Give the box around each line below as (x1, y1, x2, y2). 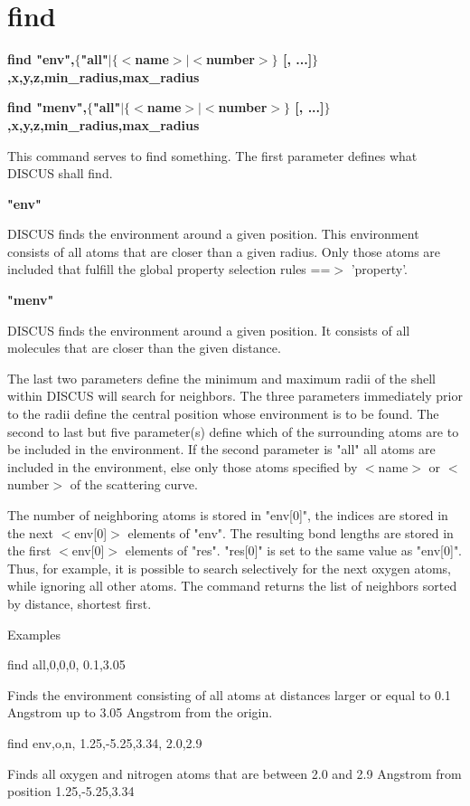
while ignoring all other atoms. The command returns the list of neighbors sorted (7, 576, 457, 595)
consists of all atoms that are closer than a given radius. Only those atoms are (7, 242, 441, 261)
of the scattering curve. (70, 475, 198, 494)
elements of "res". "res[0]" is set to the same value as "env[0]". (125, 541, 463, 560)
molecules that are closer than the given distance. (7, 338, 281, 357)
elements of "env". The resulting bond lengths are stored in (127, 523, 454, 542)
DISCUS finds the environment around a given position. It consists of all (7, 320, 410, 339)
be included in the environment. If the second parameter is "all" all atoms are (7, 440, 436, 459)
